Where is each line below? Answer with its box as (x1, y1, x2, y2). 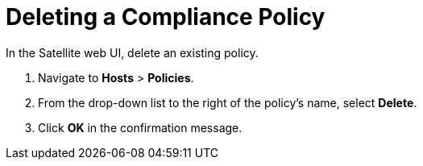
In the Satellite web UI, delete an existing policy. (6, 45, 259, 60)
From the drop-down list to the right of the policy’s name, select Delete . (38, 95, 417, 110)
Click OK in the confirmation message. (38, 120, 243, 135)
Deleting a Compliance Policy (6, 3, 326, 31)
